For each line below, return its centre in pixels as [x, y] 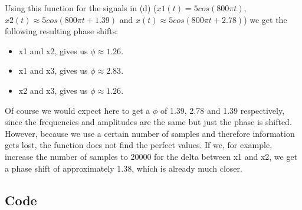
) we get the [265, 19]
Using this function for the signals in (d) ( [81, 8]
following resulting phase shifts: [62, 31]
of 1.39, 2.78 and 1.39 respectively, [222, 110]
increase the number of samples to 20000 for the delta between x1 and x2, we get [151, 156]
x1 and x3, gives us [53, 70]
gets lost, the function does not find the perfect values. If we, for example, [139, 145]
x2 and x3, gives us [53, 90]
